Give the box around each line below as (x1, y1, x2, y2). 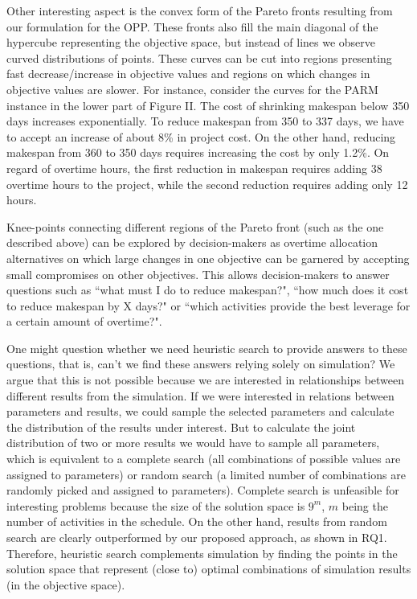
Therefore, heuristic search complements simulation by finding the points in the (6, 544, 398, 561)
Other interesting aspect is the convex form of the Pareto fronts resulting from (6, 2, 393, 18)
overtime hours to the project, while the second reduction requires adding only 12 (6, 175, 408, 192)
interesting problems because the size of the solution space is (6, 497, 305, 514)
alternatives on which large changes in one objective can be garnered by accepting (6, 249, 410, 266)
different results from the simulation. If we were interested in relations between (6, 387, 395, 404)
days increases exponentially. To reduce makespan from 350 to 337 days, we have (6, 113, 404, 129)
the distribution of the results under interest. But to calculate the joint (6, 418, 356, 435)
